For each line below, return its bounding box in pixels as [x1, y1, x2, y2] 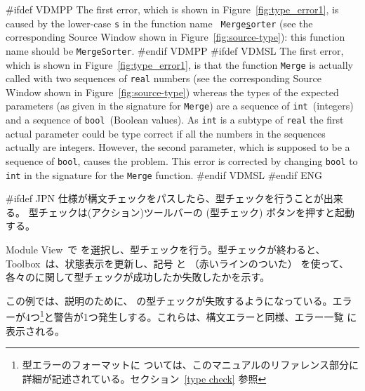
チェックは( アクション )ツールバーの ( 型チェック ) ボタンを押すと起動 [38, 204, 355, 219]
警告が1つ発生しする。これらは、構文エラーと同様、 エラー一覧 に [53, 310, 357, 324]
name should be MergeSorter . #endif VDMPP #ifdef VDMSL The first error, [6, 43, 344, 58]
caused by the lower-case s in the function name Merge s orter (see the [6, 15, 313, 30]
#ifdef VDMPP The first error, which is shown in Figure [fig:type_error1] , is [6, 2, 339, 16]
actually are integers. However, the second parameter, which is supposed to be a [6, 140, 350, 154]
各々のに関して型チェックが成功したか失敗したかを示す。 [6, 270, 270, 284]
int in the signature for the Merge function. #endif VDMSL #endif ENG [6, 167, 322, 182]
